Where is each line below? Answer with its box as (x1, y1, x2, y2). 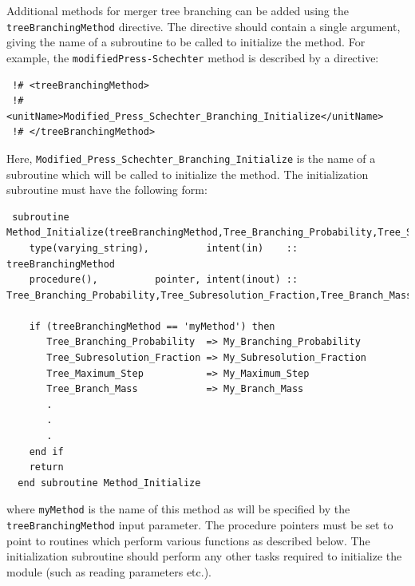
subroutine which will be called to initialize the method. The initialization (6, 165, 369, 182)
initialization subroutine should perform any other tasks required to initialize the (6, 548, 402, 564)
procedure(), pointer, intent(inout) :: (29, 274, 298, 286)
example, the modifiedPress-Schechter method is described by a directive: (6, 49, 379, 65)
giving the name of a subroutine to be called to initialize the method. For (6, 34, 366, 50)
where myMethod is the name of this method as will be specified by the (6, 501, 350, 517)
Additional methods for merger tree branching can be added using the (6, 2, 349, 18)
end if (29, 445, 64, 457)
